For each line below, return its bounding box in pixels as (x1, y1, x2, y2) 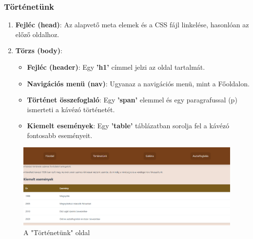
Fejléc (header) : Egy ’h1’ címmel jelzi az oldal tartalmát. (27, 62, 205, 72)
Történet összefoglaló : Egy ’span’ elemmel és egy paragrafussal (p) (27, 95, 237, 105)
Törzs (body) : (15, 45, 62, 56)
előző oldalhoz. (15, 29, 59, 39)
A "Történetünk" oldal (23, 227, 90, 237)
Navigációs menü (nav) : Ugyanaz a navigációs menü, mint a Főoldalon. (27, 78, 250, 88)
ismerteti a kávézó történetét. (27, 104, 115, 114)
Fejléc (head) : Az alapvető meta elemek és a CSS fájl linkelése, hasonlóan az (15, 20, 249, 30)
